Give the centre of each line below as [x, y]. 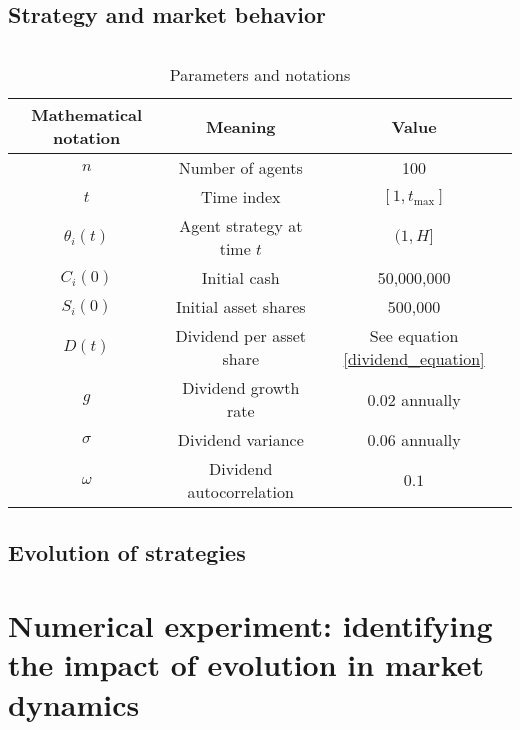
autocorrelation [240, 492]
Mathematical [87, 115]
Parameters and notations [260, 75]
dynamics [74, 703]
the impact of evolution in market [246, 664]
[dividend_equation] [414, 359]
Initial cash [240, 278]
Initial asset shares [240, 307]
